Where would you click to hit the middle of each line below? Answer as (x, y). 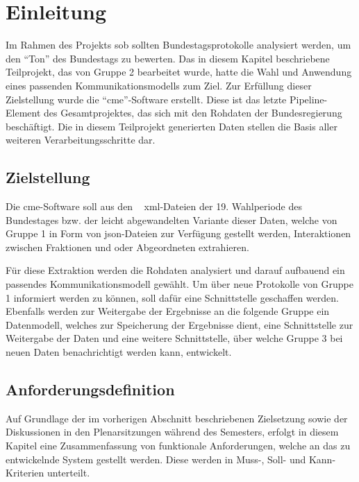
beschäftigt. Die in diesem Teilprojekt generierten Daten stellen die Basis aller (172, 126)
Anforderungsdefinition (90, 389)
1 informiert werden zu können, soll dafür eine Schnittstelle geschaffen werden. (172, 297)
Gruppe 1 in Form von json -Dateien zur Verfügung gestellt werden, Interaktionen (178, 233)
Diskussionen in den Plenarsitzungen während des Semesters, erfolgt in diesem (172, 432)
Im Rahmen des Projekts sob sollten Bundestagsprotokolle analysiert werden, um (178, 45)
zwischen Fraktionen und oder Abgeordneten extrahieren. (127, 247)
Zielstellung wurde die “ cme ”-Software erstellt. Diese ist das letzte (146, 99)
